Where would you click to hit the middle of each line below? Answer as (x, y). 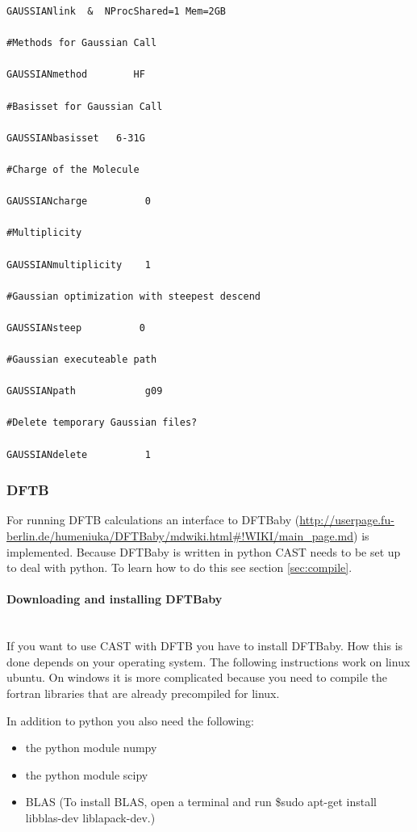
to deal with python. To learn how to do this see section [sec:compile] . (179, 567)
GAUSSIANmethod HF (76, 75)
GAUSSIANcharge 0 (79, 202)
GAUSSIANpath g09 (85, 391)
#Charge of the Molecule (73, 169)
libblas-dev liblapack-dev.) (90, 817)
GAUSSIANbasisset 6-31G (76, 138)
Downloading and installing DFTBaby (115, 599)
